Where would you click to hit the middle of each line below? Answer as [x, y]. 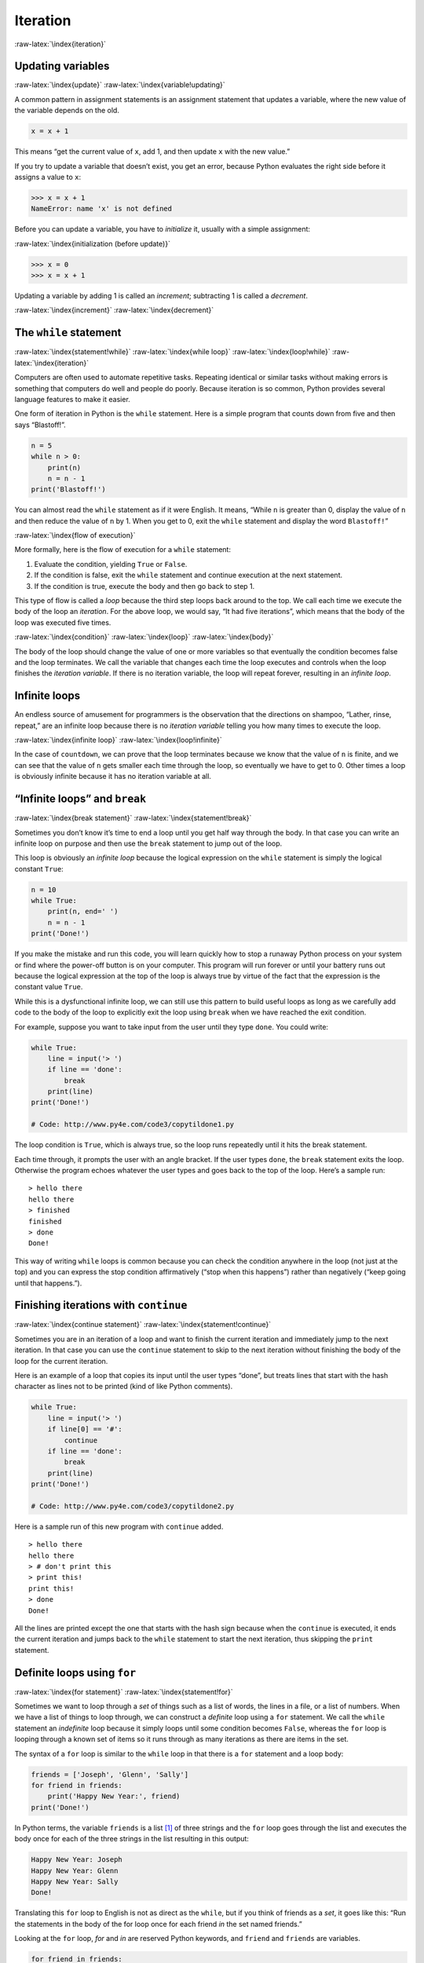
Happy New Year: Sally [75, 1881]
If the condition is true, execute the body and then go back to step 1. [144, 586]
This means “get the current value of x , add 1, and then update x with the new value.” [152, 152]
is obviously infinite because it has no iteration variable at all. [113, 777]
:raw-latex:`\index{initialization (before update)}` [92, 243]
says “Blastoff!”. [40, 425]
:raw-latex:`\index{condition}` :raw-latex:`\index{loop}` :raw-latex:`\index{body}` [144, 637]
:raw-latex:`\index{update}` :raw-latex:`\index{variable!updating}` [120, 85]
